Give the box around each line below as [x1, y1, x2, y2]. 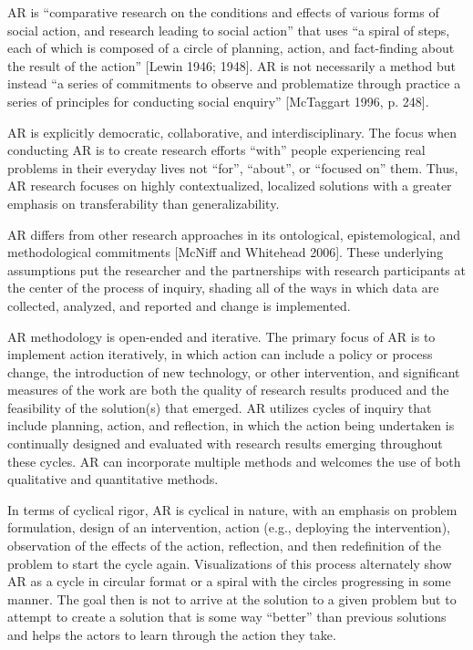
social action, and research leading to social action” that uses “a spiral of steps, [7, 20, 450, 39]
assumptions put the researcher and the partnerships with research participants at [7, 260, 466, 279]
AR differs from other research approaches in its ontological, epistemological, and [7, 224, 461, 243]
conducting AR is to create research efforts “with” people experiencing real [7, 140, 426, 160]
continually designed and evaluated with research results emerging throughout [7, 434, 443, 453]
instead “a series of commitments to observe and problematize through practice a [7, 74, 461, 93]
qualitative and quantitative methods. [7, 469, 219, 489]
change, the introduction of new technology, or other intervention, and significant [7, 362, 460, 381]
